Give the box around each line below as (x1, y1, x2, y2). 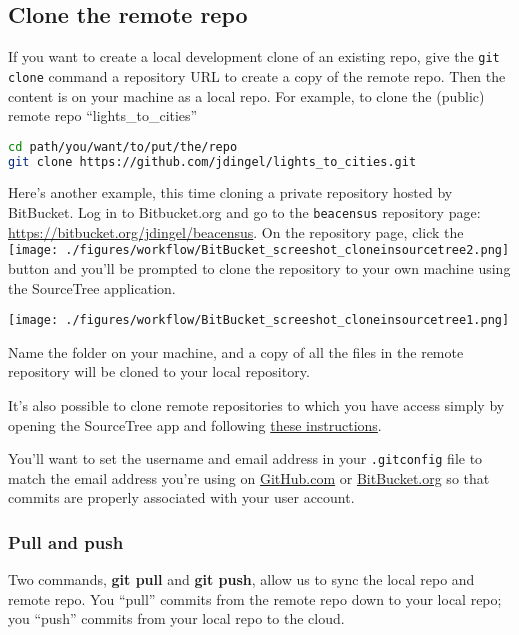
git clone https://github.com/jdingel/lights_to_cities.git (8, 154, 417, 169)
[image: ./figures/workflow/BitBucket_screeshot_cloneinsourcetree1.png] (8, 313, 510, 328)
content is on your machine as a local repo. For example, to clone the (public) (8, 85, 485, 106)
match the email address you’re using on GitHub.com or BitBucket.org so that (8, 467, 490, 488)
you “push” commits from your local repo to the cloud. (8, 608, 345, 629)
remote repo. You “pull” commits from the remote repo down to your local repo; (8, 588, 502, 609)
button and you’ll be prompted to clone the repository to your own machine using (8, 257, 511, 278)
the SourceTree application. (8, 277, 176, 298)
